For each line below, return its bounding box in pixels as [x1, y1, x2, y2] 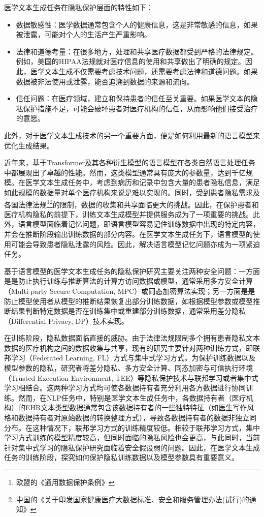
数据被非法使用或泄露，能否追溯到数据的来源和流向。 [16, 76, 194, 86]
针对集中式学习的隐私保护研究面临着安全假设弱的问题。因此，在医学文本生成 [4, 442, 260, 452]
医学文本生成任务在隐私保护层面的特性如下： [4, 2, 153, 12]
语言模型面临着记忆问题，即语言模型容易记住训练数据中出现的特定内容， [18, 219, 260, 229]
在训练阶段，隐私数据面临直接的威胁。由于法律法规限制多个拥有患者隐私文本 [4, 332, 260, 343]
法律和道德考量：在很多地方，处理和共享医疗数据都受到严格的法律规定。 [16, 46, 258, 56]
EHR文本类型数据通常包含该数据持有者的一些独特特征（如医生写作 [25, 402, 247, 413]
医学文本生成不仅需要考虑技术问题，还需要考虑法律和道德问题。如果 [30, 66, 258, 76]
